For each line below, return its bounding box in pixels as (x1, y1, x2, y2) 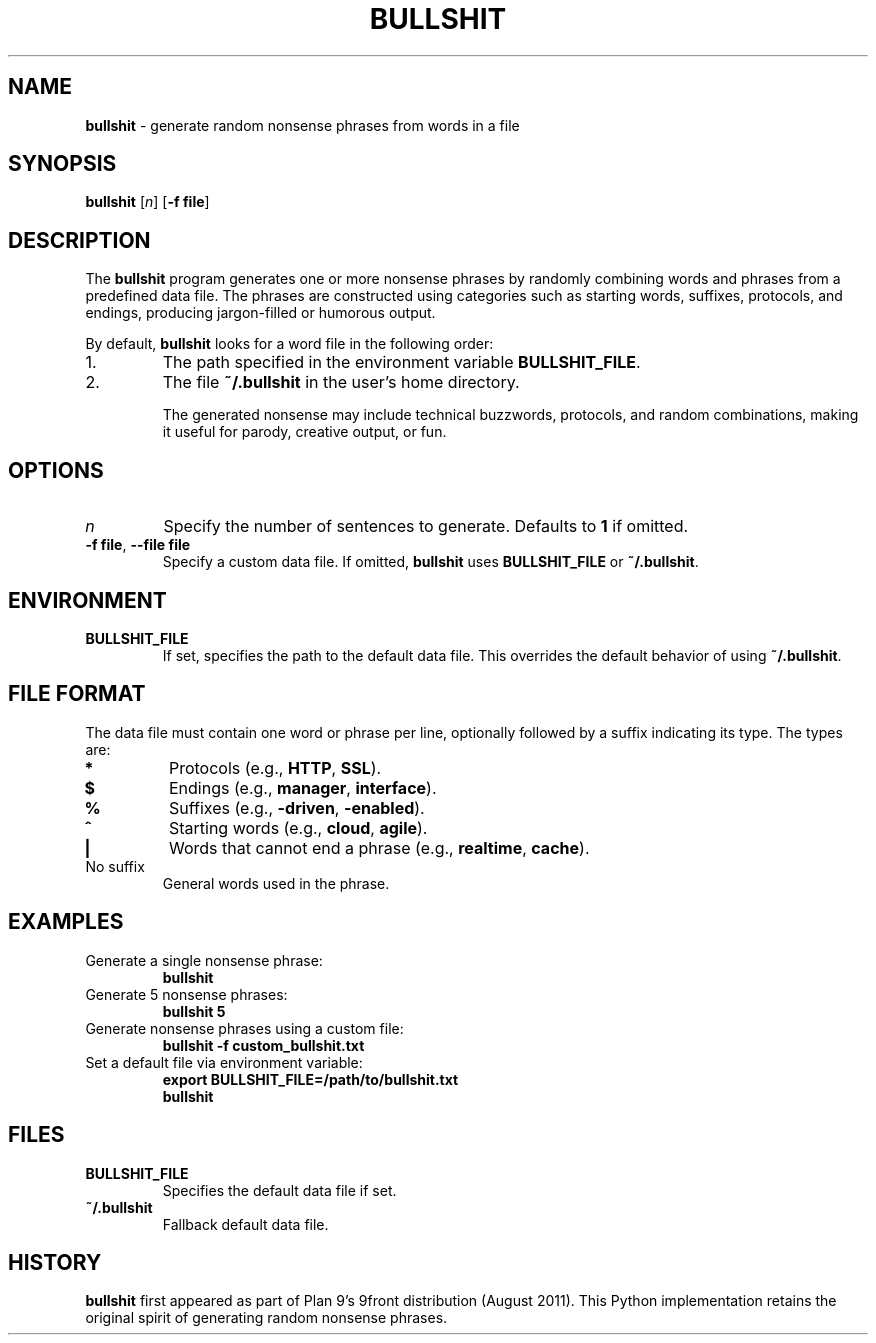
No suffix (85, 857, 145, 875)
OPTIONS (8, 457, 104, 483)
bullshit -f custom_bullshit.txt (162, 1036, 365, 1054)
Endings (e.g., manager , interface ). (168, 777, 437, 798)
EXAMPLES (8, 909, 124, 935)
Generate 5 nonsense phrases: (85, 985, 288, 1003)
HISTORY (8, 1249, 102, 1275)
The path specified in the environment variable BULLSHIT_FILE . (162, 352, 641, 373)
